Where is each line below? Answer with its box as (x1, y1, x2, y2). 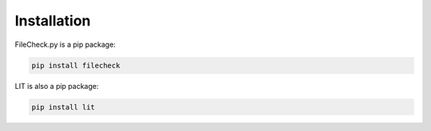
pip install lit (31, 102, 96, 111)
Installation (14, 12, 91, 29)
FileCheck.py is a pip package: (14, 40, 116, 49)
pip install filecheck (31, 60, 121, 70)
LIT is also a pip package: (14, 81, 99, 91)
